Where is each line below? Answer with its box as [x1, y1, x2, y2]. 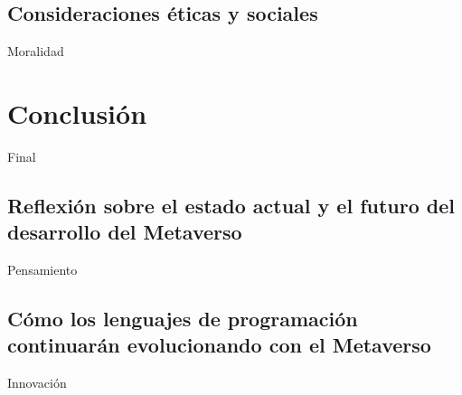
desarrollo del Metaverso [7, 218, 242, 246]
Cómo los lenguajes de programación [7, 305, 358, 333]
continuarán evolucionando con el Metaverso [7, 331, 431, 359]
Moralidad [7, 42, 64, 61]
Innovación [7, 373, 67, 392]
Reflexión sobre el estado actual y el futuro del [7, 191, 456, 219]
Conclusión [7, 94, 147, 131]
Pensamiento [7, 260, 78, 279]
